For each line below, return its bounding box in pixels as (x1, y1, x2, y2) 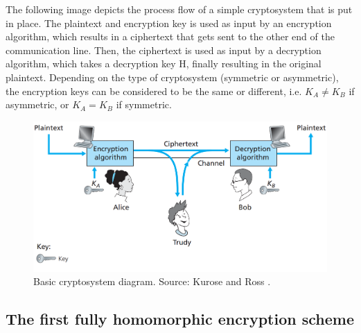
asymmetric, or (6, 97, 69, 112)
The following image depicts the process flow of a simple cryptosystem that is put (6, 2, 353, 16)
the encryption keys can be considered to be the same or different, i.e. (6, 83, 302, 98)
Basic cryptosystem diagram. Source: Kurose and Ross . (33, 274, 271, 289)
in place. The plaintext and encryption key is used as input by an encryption (6, 15, 332, 30)
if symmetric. (116, 97, 172, 112)
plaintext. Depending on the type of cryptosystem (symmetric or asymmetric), (6, 69, 339, 84)
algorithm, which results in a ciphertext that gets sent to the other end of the (6, 29, 335, 44)
